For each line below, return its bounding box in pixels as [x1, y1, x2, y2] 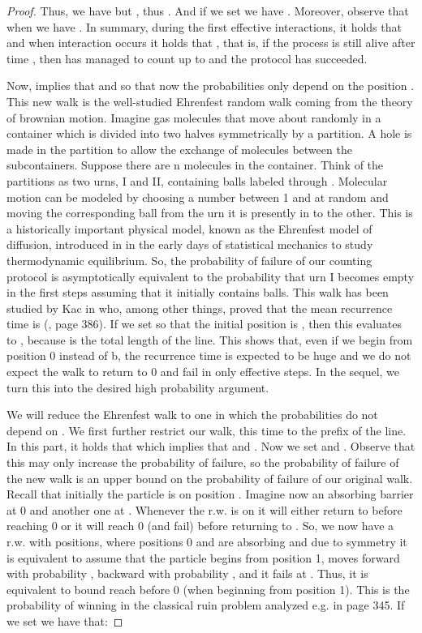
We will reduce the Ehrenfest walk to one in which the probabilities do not [6, 406, 378, 423]
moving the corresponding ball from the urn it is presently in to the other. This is [6, 204, 413, 221]
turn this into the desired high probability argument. [6, 379, 269, 396]
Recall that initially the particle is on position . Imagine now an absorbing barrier [6, 485, 414, 503]
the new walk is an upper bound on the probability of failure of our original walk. [6, 469, 413, 486]
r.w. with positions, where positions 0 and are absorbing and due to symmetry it [6, 533, 407, 550]
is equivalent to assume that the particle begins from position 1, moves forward [6, 549, 400, 566]
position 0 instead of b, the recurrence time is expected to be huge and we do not [6, 347, 411, 364]
